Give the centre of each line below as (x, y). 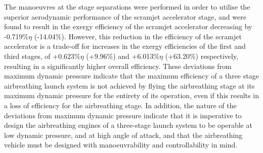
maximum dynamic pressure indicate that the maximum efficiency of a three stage (131, 76)
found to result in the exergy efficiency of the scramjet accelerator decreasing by (128, 26)
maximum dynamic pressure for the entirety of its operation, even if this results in (131, 95)
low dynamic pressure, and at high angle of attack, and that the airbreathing (123, 135)
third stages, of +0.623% (42, 56)
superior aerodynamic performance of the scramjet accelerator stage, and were (125, 16)
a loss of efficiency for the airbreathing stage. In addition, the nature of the (120, 105)
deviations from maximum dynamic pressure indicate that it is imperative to (123, 115)
